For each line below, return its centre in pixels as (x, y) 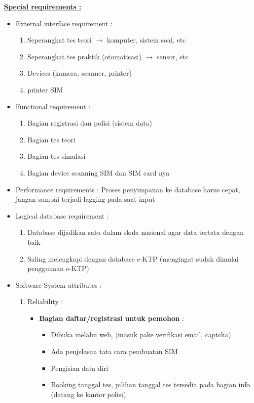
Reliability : (45, 301)
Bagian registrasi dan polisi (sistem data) (90, 123)
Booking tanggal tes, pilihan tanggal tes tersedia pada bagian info (150, 384)
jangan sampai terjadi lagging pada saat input (85, 199)
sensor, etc (172, 56)
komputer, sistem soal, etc (146, 40)
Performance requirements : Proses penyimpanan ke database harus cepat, (128, 189)
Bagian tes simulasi (56, 156)
